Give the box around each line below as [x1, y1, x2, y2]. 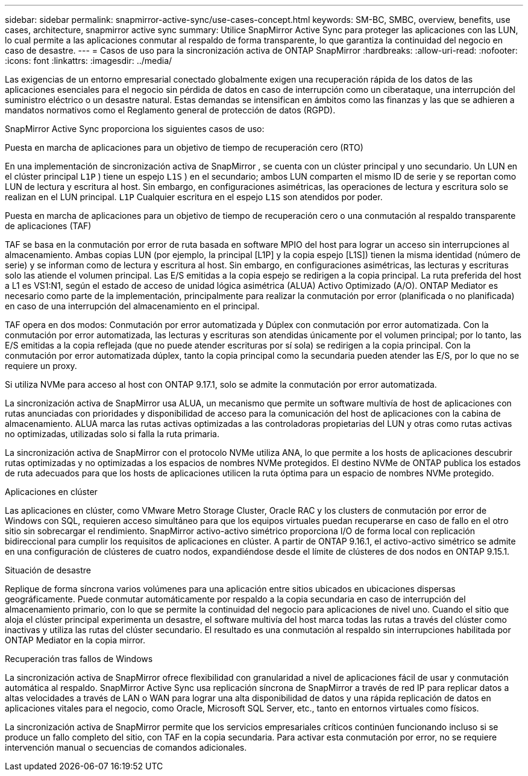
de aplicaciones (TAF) [5, 221, 92, 231]
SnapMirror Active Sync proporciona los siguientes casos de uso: [5, 124, 265, 134]
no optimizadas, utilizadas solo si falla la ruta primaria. [5, 429, 219, 439]
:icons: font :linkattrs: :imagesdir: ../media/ [5, 55, 172, 66]
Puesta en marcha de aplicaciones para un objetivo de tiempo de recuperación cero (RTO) [5, 142, 363, 153]
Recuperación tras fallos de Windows [5, 654, 153, 664]
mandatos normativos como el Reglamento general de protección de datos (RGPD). [5, 105, 336, 115]
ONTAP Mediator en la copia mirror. [5, 635, 146, 645]
